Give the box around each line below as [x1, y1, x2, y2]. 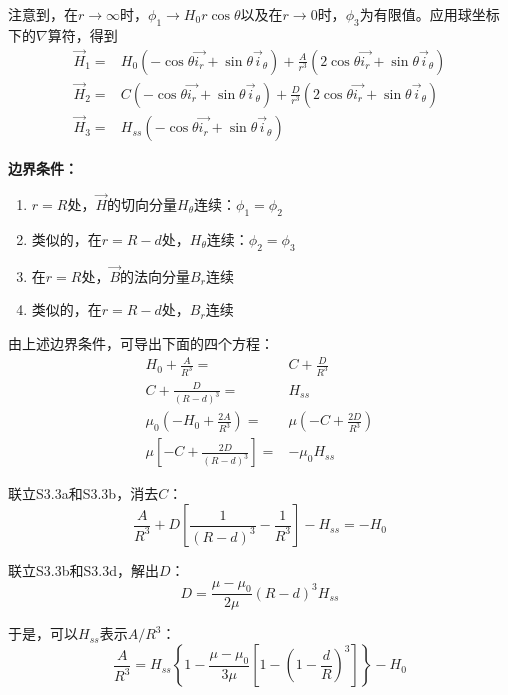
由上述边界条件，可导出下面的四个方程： [8, 332, 274, 353]
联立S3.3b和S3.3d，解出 [8, 560, 159, 581]
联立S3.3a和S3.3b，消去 [8, 483, 159, 504]
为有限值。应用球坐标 [359, 4, 500, 24]
